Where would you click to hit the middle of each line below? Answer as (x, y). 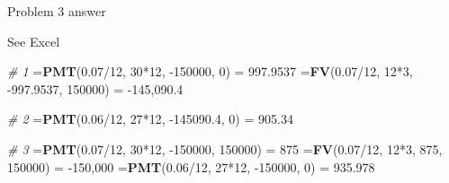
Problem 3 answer (57, 11)
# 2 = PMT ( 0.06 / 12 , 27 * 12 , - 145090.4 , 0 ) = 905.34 (150, 119)
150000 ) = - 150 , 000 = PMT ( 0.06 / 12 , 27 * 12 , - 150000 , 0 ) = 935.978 (191, 166)
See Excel (34, 41)
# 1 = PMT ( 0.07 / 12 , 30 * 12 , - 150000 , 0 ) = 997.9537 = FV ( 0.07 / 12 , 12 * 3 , (210, 71)
